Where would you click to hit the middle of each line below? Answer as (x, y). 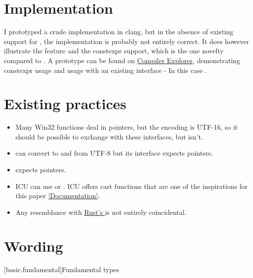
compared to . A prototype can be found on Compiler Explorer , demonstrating (122, 60)
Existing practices (65, 104)
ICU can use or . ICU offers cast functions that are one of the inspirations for (132, 186)
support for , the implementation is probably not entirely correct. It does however (126, 41)
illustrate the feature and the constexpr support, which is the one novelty (114, 51)
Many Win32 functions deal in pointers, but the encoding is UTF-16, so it (126, 127)
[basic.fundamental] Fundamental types (62, 269)
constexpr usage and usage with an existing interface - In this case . (105, 70)
